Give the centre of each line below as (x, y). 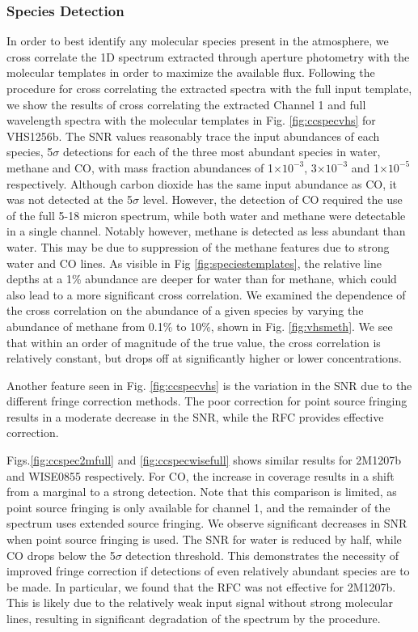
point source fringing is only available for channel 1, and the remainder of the (198, 507)
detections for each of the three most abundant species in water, (222, 152)
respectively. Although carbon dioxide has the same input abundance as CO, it (202, 183)
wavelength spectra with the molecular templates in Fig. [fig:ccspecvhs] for (191, 120)
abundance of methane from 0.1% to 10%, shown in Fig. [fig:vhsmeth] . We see (200, 326)
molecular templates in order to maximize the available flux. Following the (191, 72)
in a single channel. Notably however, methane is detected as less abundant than (206, 231)
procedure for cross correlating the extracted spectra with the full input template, (209, 88)
